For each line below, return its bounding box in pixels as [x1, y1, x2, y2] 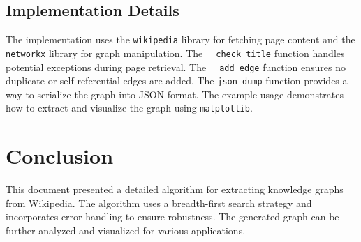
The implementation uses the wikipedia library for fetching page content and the [6, 32, 355, 47]
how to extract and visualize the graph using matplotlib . [6, 100, 253, 115]
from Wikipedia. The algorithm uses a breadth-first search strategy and [6, 195, 312, 210]
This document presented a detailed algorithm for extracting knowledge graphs [6, 182, 344, 197]
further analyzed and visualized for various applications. [6, 222, 246, 237]
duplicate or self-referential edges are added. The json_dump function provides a [6, 73, 348, 88]
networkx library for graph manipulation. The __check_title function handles [6, 45, 345, 60]
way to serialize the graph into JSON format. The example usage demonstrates [6, 86, 344, 101]
